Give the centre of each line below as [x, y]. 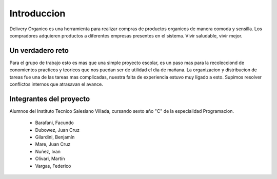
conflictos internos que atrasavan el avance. [56, 84]
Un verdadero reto [39, 51]
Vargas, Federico [53, 166]
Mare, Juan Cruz [53, 144]
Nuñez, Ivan [48, 151]
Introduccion [37, 13]
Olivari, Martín [50, 158]
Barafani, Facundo [54, 123]
